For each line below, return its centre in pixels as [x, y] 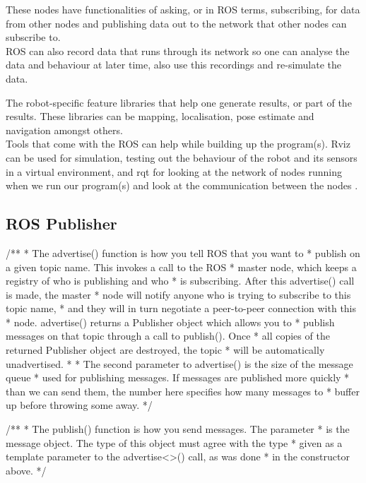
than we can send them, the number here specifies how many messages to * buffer [183, 391]
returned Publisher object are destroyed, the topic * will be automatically [165, 350]
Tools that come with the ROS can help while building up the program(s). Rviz [178, 144]
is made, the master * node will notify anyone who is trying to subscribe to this [178, 294]
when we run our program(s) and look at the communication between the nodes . [182, 185]
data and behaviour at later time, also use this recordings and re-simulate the [174, 65]
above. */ [26, 470]
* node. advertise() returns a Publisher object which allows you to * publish [170, 322]
